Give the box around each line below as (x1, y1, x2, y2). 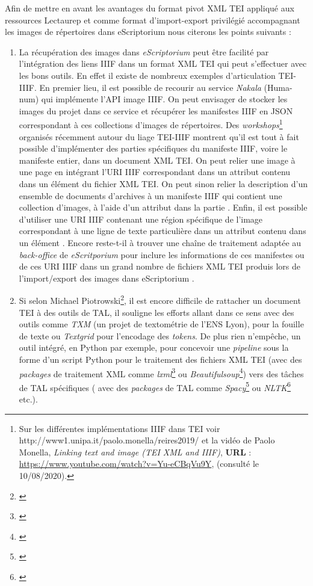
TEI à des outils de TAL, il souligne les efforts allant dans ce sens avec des (19, 306, 294, 318)
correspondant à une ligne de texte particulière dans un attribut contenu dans (19, 224, 306, 237)
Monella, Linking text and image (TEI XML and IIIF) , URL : (19, 445, 252, 458)
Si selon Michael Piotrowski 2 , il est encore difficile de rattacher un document (19, 292, 301, 306)
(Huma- (264, 81, 293, 93)
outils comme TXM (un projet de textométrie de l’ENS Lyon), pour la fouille (19, 318, 304, 330)
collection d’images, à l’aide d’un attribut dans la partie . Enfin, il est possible (19, 201, 308, 214)
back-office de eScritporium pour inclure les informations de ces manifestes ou (19, 248, 305, 261)
